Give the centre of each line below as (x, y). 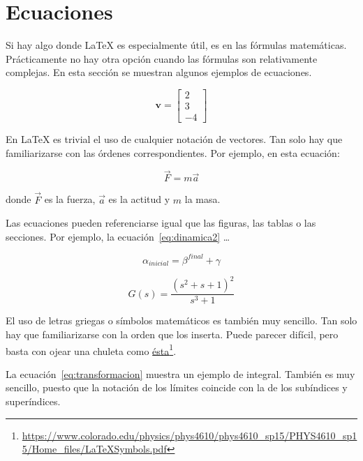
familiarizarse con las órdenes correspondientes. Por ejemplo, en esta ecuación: (173, 152)
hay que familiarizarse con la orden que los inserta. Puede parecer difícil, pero (172, 334)
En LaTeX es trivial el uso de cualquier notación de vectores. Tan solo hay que (174, 139)
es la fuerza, (70, 199)
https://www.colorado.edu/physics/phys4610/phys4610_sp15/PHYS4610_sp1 (190, 435)
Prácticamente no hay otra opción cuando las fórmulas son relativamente (162, 58)
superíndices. (33, 401)
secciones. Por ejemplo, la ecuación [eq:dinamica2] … (118, 236)
